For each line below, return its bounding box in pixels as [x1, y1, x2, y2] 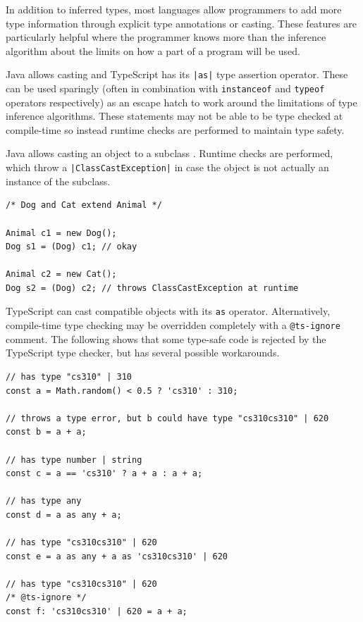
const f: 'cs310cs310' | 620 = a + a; [6, 607, 187, 617]
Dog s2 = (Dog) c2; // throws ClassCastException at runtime [6, 282, 299, 293]
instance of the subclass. [6, 173, 111, 188]
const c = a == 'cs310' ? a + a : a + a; [6, 468, 203, 479]
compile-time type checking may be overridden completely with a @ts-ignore [6, 318, 340, 332]
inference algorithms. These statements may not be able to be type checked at [6, 108, 343, 123]
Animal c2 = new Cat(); [6, 269, 117, 280]
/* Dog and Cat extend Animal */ [6, 200, 162, 211]
